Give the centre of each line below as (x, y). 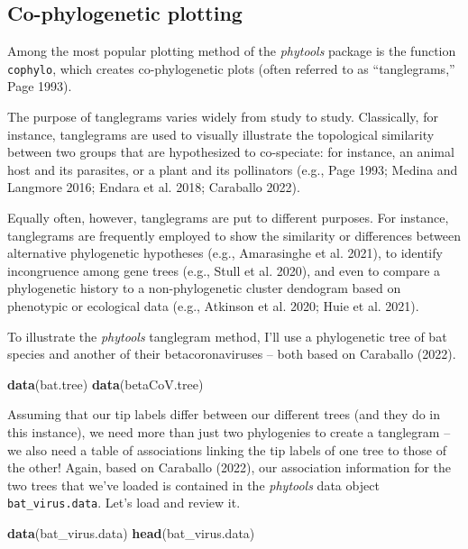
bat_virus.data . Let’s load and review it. (124, 503)
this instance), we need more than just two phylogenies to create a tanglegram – (229, 431)
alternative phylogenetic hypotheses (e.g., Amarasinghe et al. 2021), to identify (225, 253)
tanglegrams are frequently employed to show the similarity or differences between (234, 235)
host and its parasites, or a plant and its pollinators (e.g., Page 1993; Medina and (233, 169)
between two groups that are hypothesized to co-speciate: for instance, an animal (231, 152)
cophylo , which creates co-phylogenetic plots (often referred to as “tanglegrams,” (231, 68)
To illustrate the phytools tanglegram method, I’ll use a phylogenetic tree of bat (227, 336)
